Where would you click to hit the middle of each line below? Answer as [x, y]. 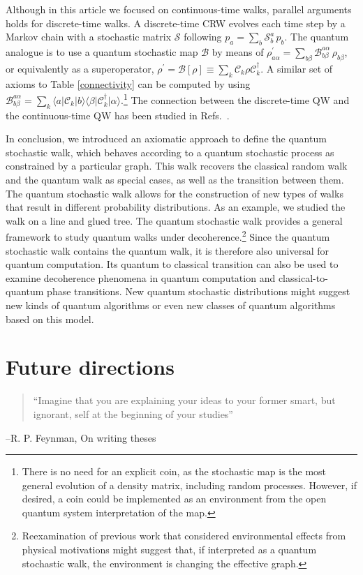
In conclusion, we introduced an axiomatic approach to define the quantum [166, 139]
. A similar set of [297, 68]
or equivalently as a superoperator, [80, 68]
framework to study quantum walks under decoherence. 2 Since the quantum [168, 236]
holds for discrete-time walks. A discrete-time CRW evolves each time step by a [176, 23]
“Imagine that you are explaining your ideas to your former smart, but [184, 400]
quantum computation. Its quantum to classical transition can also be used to [172, 264]
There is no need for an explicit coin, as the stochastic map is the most [174, 471]
